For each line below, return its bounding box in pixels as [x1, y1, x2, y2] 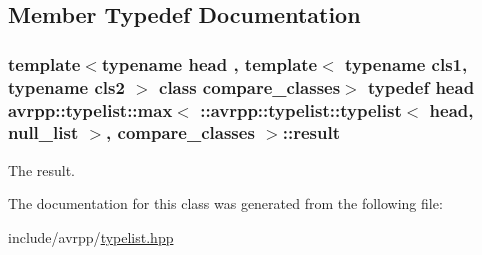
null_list [8, 120, 79, 145]
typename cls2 [8, 74, 125, 99]
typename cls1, [345, 51, 468, 76]
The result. [8, 159, 76, 180]
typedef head [368, 74, 475, 99]
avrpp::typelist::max [8, 97, 173, 122]
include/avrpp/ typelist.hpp [8, 226, 174, 247]
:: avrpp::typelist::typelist [200, 97, 402, 122]
